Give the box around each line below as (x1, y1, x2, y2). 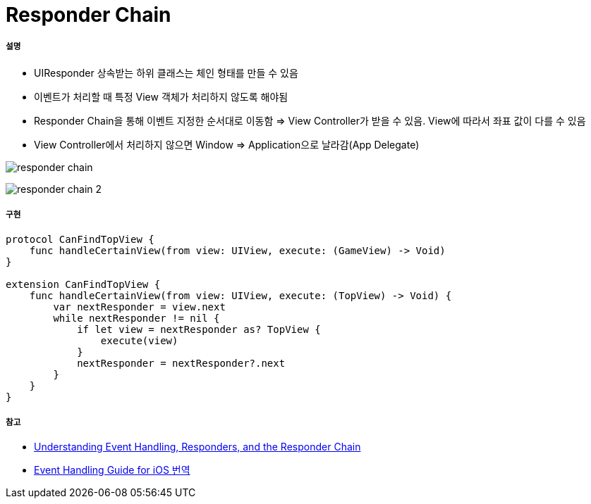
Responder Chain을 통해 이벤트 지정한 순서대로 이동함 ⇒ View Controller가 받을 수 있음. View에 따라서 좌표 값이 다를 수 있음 (34, 114, 586, 127)
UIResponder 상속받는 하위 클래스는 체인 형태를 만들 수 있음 (34, 66, 298, 79)
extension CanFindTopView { (6, 278, 161, 290)
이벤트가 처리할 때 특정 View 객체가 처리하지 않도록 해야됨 (34, 90, 288, 103)
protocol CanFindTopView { (6, 233, 154, 245)
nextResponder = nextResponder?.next (77, 357, 286, 369)
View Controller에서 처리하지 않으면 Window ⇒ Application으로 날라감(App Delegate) (34, 138, 420, 151)
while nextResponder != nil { (53, 312, 220, 324)
